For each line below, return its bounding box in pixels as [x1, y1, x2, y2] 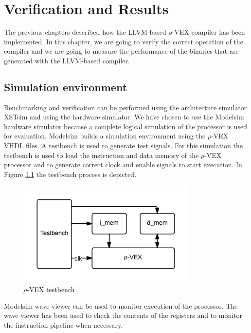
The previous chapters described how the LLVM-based [4, 27, 166, 37]
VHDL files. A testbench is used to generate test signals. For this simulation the [4, 140, 243, 151]
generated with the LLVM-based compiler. [4, 55, 130, 65]
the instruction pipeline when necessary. [4, 319, 123, 330]
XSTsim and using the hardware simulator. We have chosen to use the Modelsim [4, 112, 244, 122]
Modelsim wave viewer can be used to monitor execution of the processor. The [4, 300, 238, 311]
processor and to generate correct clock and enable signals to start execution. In [4, 159, 242, 170]
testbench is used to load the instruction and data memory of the [4, 150, 199, 160]
